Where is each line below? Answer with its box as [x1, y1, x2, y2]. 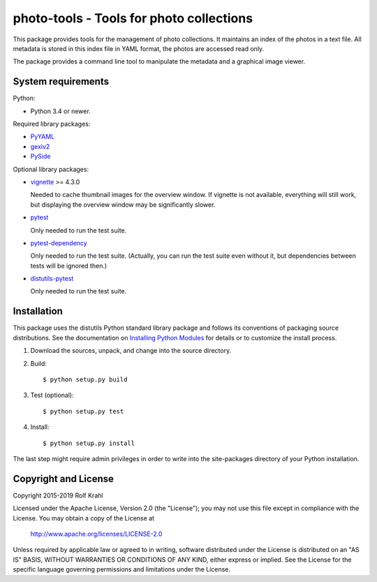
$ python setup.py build [43, 375, 128, 384]
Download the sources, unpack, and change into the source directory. [30, 347, 232, 355]
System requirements [13, 75, 110, 87]
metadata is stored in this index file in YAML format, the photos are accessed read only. [13, 44, 265, 52]
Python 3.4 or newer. [30, 107, 91, 115]
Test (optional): [30, 391, 74, 400]
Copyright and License [13, 472, 114, 485]
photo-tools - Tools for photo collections [13, 10, 253, 26]
